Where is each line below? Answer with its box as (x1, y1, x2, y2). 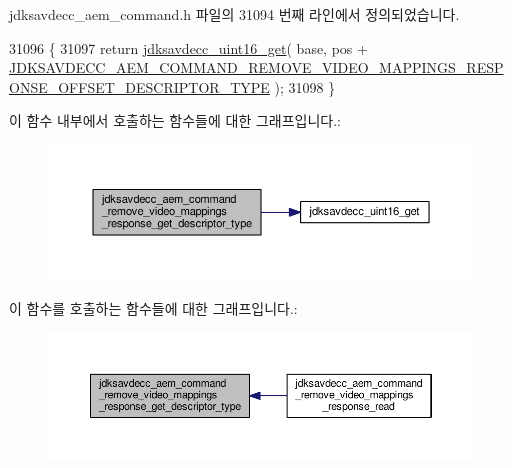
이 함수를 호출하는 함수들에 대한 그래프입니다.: (9, 297, 298, 318)
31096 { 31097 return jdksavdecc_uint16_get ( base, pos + (9, 37, 368, 58)
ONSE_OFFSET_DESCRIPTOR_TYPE (9, 76, 270, 97)
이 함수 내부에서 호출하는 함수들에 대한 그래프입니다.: (9, 110, 341, 131)
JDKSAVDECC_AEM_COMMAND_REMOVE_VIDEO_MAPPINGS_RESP (9, 57, 504, 78)
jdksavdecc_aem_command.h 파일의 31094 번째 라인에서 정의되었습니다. (9, 4, 460, 24)
